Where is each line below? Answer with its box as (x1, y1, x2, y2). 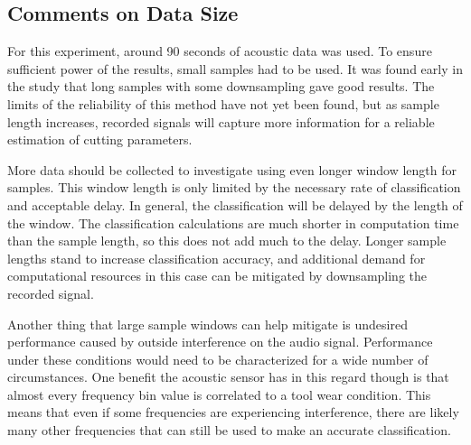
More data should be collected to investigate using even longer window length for (7, 160, 457, 179)
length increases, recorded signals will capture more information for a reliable (7, 112, 435, 131)
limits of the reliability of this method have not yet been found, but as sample (7, 94, 439, 113)
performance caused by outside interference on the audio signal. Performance (7, 332, 433, 351)
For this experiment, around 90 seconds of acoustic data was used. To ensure (7, 42, 432, 60)
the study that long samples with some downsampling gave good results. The (7, 77, 435, 96)
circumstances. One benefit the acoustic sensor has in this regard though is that (7, 367, 449, 386)
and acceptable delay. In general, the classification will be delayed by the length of (7, 195, 463, 214)
